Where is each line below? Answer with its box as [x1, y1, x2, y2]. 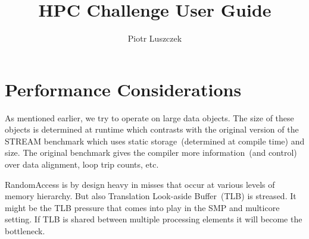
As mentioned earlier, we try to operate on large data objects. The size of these [5, 111, 294, 124]
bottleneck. [5, 225, 45, 237]
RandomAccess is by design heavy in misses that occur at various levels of [5, 178, 275, 190]
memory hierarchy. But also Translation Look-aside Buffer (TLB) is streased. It [5, 190, 296, 202]
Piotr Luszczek [127, 32, 182, 45]
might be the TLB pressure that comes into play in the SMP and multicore [5, 201, 280, 213]
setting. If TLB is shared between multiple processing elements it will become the [5, 213, 302, 225]
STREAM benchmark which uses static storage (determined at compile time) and [5, 134, 305, 147]
